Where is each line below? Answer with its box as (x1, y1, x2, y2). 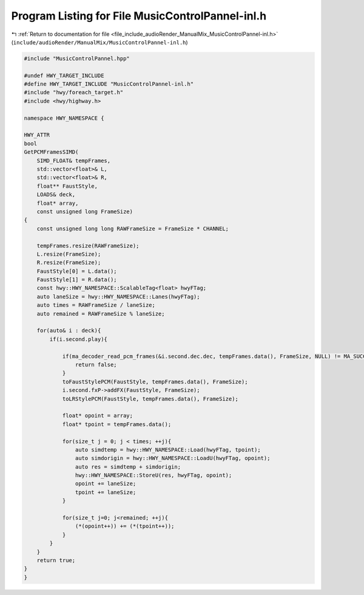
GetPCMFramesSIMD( (24, 149, 79, 156)
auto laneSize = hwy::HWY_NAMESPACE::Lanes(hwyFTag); (36, 293, 200, 300)
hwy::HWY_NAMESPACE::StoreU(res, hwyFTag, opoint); (75, 472, 232, 479)
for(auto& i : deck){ (36, 327, 101, 334)
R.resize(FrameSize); (36, 259, 101, 266)
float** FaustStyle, (36, 182, 98, 190)
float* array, (36, 199, 79, 207)
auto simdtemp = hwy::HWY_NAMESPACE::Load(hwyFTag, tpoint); (75, 446, 261, 453)
